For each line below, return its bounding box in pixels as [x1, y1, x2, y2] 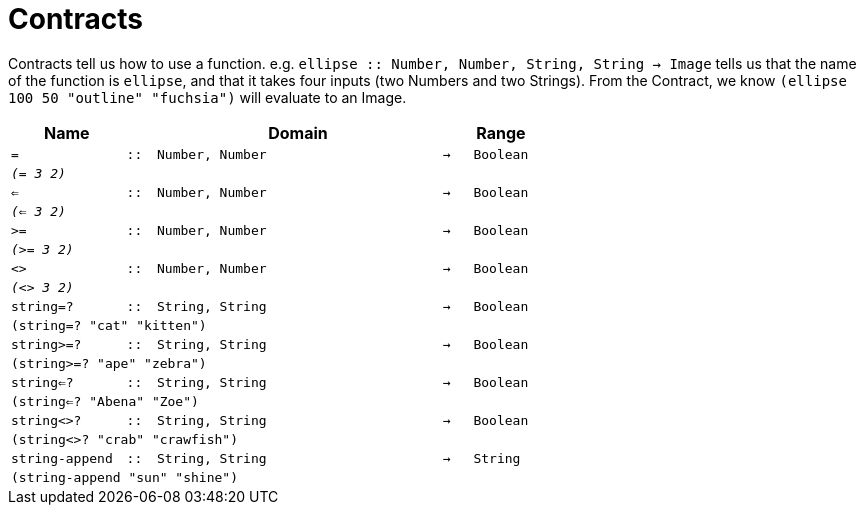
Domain [268, 122, 328, 143]
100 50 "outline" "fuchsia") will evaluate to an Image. [8, 88, 407, 106]
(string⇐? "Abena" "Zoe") [11, 393, 199, 409]
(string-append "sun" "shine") [11, 469, 238, 485]
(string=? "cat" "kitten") [11, 317, 207, 333]
